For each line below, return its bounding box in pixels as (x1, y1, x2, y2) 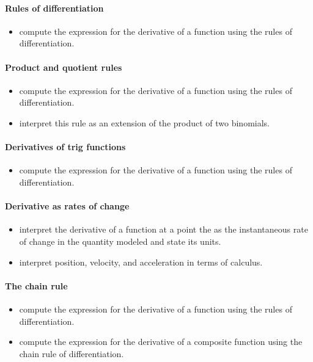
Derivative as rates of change (5, 200, 130, 212)
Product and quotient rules (5, 60, 122, 73)
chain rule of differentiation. (19, 347, 124, 360)
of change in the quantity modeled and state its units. (19, 234, 221, 247)
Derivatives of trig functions (5, 140, 126, 153)
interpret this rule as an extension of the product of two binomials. (19, 116, 270, 129)
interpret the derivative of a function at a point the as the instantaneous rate (19, 223, 308, 236)
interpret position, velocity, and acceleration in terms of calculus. (19, 255, 263, 268)
